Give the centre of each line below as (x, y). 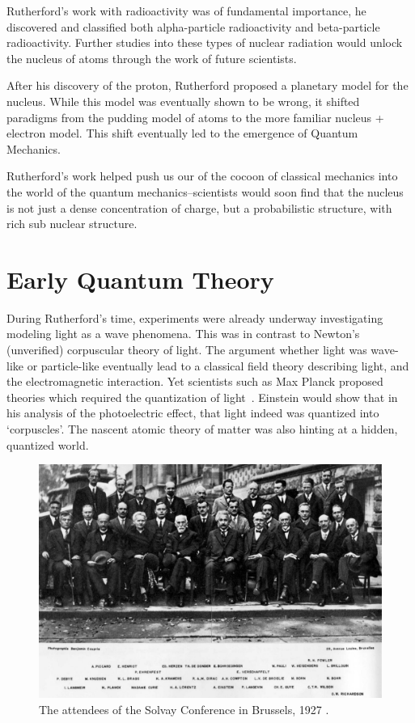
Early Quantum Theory (140, 279)
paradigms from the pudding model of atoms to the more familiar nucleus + (195, 117)
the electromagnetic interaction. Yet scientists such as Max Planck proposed (195, 381)
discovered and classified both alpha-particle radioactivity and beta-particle (193, 26)
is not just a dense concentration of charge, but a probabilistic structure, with (199, 207)
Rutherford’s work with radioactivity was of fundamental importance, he (186, 11)
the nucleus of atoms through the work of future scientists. (152, 58)
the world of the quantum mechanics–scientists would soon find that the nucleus (205, 191)
